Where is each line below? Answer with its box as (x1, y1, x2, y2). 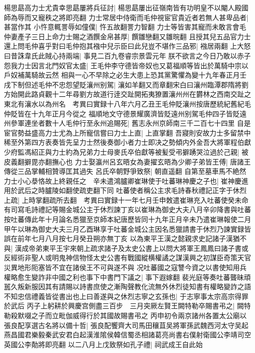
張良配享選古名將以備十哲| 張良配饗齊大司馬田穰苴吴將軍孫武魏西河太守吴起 (4, 320, 249, 330)
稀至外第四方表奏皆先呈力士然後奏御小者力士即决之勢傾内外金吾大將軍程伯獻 (4, 137, 251, 147)
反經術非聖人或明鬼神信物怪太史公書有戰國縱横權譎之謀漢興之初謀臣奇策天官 (4, 252, 251, 263)
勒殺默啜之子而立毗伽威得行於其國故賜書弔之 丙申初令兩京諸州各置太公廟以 (4, 310, 247, 320)
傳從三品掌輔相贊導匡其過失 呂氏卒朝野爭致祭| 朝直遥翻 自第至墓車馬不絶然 (4, 166, 246, 176)
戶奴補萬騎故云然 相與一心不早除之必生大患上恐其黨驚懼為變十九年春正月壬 (4, 70, 247, 80)
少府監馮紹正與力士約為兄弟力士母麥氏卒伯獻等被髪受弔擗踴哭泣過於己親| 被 (4, 146, 249, 157)
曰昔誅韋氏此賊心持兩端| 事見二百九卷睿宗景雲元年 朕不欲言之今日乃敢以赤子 (4, 50, 251, 60)
